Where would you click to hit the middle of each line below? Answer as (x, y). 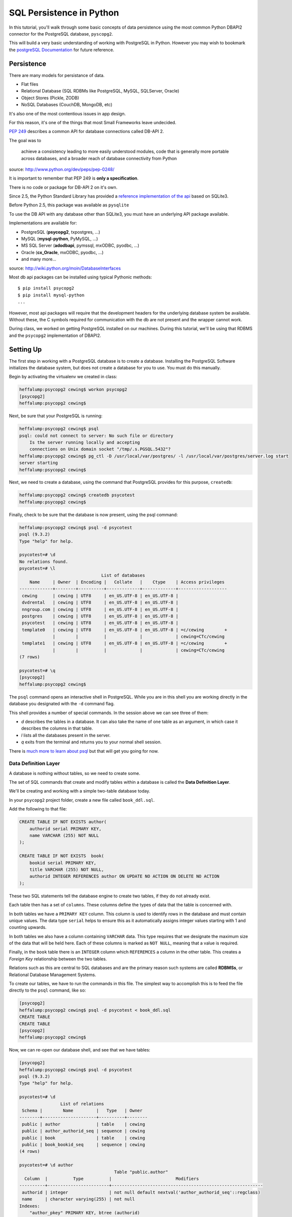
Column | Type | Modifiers (112, 1179)
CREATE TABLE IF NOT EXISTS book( (62, 856)
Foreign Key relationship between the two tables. (58, 959)
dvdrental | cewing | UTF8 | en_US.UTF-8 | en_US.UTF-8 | (100, 603)
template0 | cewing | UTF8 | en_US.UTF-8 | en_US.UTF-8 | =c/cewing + (125, 630)
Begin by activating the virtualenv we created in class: (63, 377)
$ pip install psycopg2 (46, 288)
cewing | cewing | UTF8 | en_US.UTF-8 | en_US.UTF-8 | (100, 596)
